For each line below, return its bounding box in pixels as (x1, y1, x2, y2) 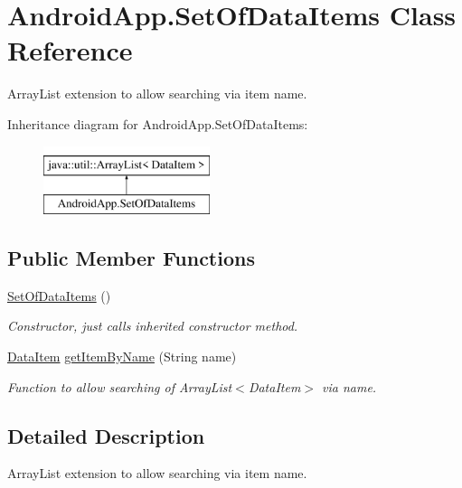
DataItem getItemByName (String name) (7, 347, 237, 366)
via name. (322, 377, 377, 396)
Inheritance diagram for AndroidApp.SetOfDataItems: (7, 114, 308, 133)
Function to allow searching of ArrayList (7, 377, 232, 396)
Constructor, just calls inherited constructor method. (7, 316, 298, 335)
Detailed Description (7, 421, 205, 449)
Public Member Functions (7, 244, 255, 272)
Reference (7, 32, 133, 69)
